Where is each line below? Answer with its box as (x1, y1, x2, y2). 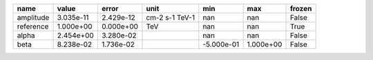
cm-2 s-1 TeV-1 (146, 13, 195, 22)
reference (17, 22, 49, 31)
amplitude (17, 13, 50, 22)
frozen (289, 4, 312, 13)
